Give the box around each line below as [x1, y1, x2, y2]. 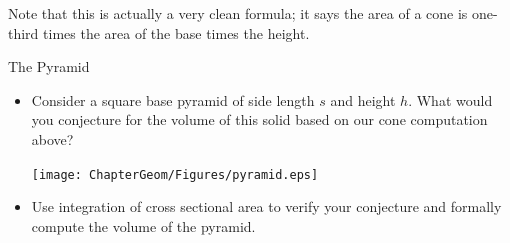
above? [31, 128, 74, 149]
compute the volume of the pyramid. [31, 215, 256, 236]
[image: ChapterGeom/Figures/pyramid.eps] [31, 167, 319, 182]
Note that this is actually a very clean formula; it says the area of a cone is [8, 3, 468, 23]
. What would [408, 89, 493, 110]
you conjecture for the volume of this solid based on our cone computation [31, 109, 488, 130]
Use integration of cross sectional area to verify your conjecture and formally [31, 196, 502, 217]
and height [330, 89, 396, 110]
